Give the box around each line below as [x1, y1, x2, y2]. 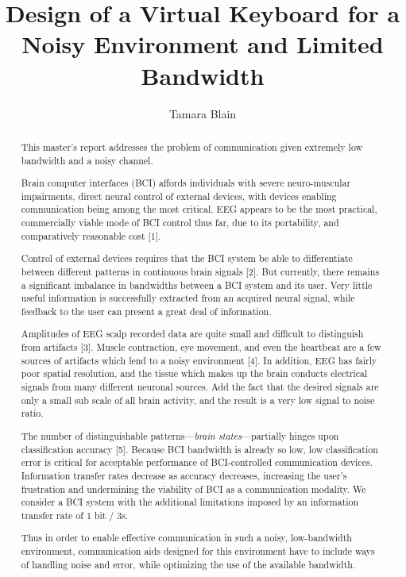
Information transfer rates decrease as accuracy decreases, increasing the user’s [21, 468, 347, 482]
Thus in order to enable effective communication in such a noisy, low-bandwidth [21, 531, 352, 544]
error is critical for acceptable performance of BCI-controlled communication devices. [21, 456, 373, 469]
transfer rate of [21, 508, 83, 521]
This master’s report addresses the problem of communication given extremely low [21, 140, 363, 153]
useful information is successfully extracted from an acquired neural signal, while [21, 291, 355, 305]
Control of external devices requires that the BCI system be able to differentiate [21, 252, 353, 265]
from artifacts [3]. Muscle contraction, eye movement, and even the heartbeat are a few [21, 340, 381, 354]
